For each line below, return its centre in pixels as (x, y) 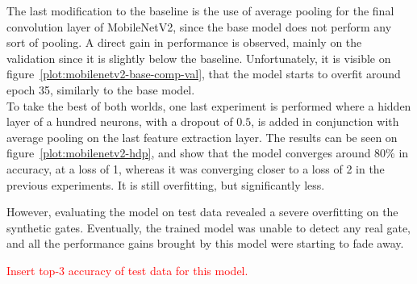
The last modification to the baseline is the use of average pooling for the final (200, 10)
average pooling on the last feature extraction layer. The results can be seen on (202, 137)
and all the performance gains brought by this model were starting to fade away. (205, 243)
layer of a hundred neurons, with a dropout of (120, 121)
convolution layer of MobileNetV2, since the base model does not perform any (199, 26)
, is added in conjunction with (325, 121)
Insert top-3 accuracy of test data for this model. (127, 270)
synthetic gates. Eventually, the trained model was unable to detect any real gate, (208, 227)
